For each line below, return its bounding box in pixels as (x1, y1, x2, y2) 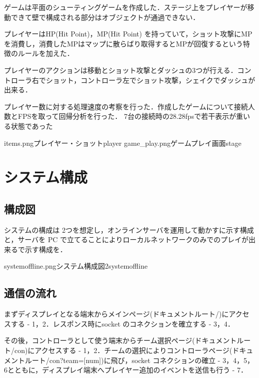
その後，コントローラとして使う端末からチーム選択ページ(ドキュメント (4, 335, 237, 346)
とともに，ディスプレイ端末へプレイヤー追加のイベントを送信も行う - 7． (7, 365, 248, 375)
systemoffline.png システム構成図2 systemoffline (4, 261, 148, 271)
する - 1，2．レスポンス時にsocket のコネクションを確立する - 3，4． (10, 318, 235, 329)
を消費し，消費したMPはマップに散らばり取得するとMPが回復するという (4, 38, 243, 48)
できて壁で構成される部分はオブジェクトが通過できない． (10, 11, 200, 22)
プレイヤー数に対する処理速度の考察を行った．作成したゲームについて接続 (4, 101, 248, 111)
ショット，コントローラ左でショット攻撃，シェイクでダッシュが (45, 74, 256, 85)
